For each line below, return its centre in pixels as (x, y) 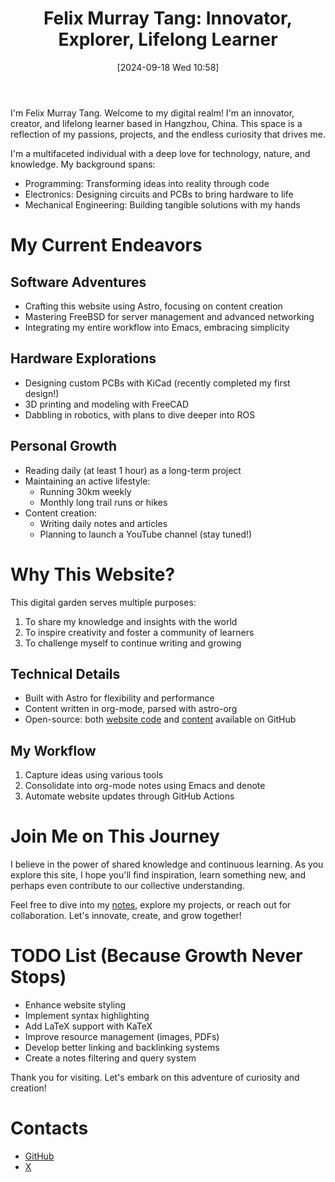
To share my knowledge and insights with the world (131, 621)
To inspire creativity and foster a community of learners (139, 632)
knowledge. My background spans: (83, 164)
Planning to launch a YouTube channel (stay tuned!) (146, 534)
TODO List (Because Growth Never (156, 956)
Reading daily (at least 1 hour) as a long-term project (133, 470)
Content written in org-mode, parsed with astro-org (131, 709)
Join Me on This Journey (115, 836)
